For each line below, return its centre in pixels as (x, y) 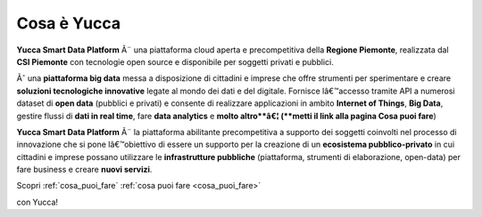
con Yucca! (37, 202)
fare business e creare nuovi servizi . (84, 170)
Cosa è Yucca (69, 23)
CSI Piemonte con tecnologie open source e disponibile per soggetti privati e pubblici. (175, 61)
